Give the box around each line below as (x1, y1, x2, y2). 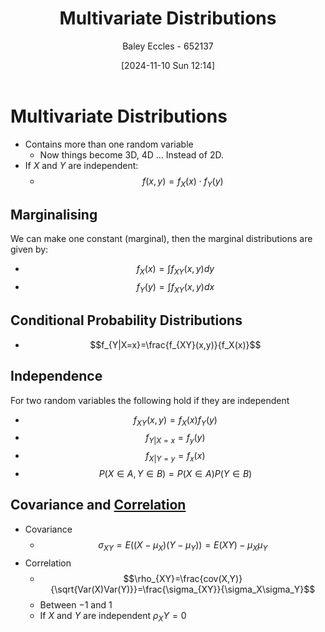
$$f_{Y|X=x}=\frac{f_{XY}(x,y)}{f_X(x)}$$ (89, 338, 262, 351)
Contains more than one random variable (24, 138, 194, 150)
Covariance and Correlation (10, 497, 187, 514)
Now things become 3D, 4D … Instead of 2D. (39, 148, 224, 161)
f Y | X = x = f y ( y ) (145, 432, 206, 446)
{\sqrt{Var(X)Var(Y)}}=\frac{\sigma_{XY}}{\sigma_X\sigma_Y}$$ (50, 583, 316, 595)
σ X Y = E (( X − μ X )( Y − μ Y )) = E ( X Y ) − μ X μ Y (98, 538, 268, 553)
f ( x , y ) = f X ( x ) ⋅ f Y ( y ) (141, 175, 224, 189)
